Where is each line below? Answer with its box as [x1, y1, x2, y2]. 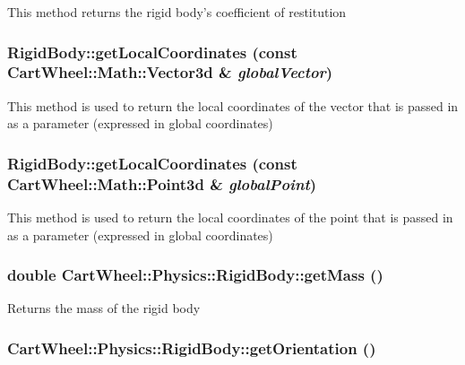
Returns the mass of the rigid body [7, 299, 201, 317]
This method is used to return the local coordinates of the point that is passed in [7, 208, 453, 227]
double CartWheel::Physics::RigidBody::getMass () [7, 264, 383, 286]
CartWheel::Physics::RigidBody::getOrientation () [7, 336, 376, 359]
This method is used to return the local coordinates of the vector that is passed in [7, 96, 459, 115]
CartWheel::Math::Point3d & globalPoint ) [7, 172, 317, 195]
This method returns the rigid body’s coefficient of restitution [7, 3, 347, 21]
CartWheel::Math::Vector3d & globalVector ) [7, 61, 333, 83]
